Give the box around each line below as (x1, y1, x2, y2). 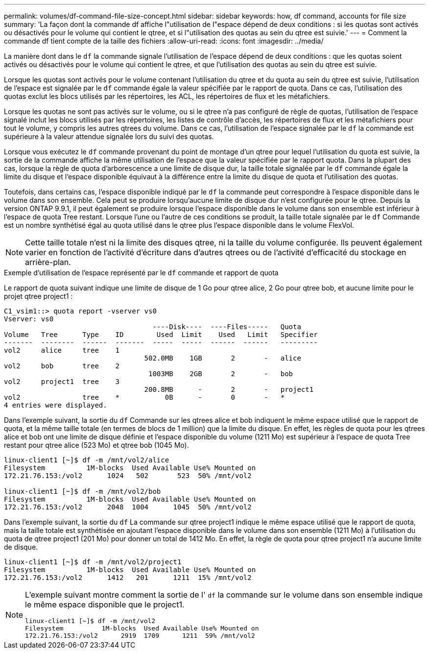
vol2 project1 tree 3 (4, 378, 120, 386)
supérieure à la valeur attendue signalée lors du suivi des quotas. (4, 132, 214, 141)
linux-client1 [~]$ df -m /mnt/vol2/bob (4, 487, 161, 495)
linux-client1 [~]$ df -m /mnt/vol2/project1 (4, 558, 182, 566)
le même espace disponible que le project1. (25, 600, 185, 609)
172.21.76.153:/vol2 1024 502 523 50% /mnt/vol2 (4, 472, 252, 480)
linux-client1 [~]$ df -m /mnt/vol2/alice (4, 456, 169, 464)
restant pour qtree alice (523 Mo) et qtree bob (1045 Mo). (4, 441, 189, 449)
